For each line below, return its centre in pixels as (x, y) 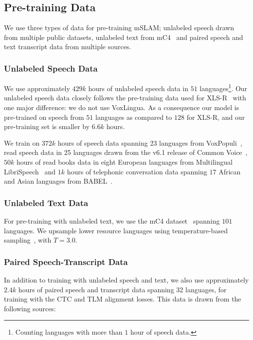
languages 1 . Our (224, 87)
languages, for (206, 289)
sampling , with (28, 240)
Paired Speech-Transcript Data (66, 261)
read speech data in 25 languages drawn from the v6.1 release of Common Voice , (126, 152)
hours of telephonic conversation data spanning (137, 171)
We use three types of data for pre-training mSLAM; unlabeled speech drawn (119, 28)
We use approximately (37, 88)
